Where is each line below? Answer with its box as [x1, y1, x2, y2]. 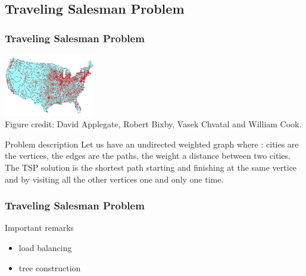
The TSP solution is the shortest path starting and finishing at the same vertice [5, 161, 297, 174]
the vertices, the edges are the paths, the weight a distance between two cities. [5, 149, 291, 162]
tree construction [18, 261, 81, 274]
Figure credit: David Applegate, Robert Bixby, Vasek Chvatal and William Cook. [5, 118, 302, 130]
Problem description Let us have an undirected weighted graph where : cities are [5, 137, 299, 150]
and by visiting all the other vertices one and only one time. [5, 172, 224, 185]
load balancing [18, 241, 72, 254]
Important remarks [5, 221, 74, 234]
